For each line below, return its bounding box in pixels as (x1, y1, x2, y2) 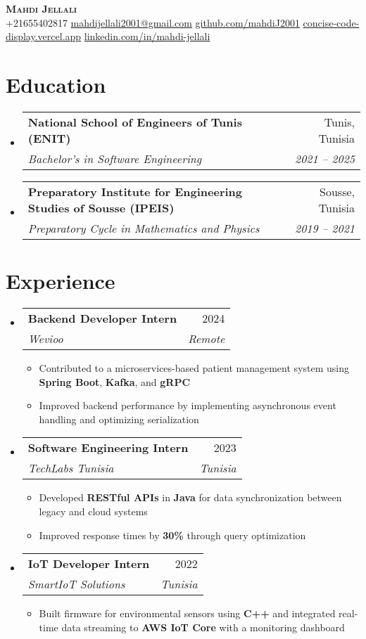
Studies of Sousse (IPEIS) (27, 199, 175, 216)
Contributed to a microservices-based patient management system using (39, 361, 349, 375)
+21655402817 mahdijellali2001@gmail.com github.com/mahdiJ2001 (6, 15, 300, 30)
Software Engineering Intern (27, 439, 189, 456)
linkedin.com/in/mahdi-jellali (84, 29, 210, 44)
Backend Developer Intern (27, 310, 177, 327)
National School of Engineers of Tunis (27, 113, 242, 130)
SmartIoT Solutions (27, 576, 125, 593)
